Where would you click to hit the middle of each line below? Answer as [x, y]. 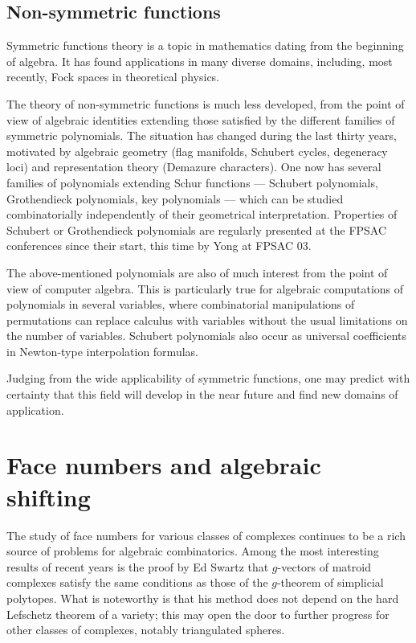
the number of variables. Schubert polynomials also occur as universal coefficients [207, 336]
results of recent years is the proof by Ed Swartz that [138, 566]
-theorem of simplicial [330, 582]
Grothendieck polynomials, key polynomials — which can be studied [175, 198]
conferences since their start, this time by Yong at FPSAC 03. [159, 246]
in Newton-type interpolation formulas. [102, 351]
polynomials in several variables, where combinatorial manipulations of [181, 304]
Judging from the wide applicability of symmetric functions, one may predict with [208, 378]
